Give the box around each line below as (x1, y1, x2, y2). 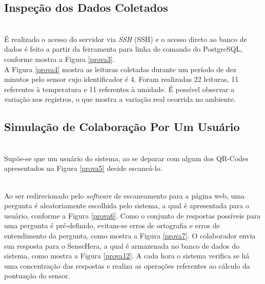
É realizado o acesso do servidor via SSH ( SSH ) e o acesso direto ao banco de (4, 33, 247, 44)
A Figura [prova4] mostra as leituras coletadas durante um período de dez (4, 63, 237, 74)
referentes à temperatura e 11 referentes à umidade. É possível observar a (4, 83, 235, 94)
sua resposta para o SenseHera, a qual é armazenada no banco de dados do (4, 240, 240, 251)
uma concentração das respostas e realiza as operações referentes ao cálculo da (4, 260, 250, 271)
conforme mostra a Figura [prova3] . (4, 53, 115, 64)
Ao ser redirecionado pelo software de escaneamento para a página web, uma (4, 190, 245, 201)
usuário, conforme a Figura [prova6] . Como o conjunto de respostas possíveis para (4, 210, 261, 221)
